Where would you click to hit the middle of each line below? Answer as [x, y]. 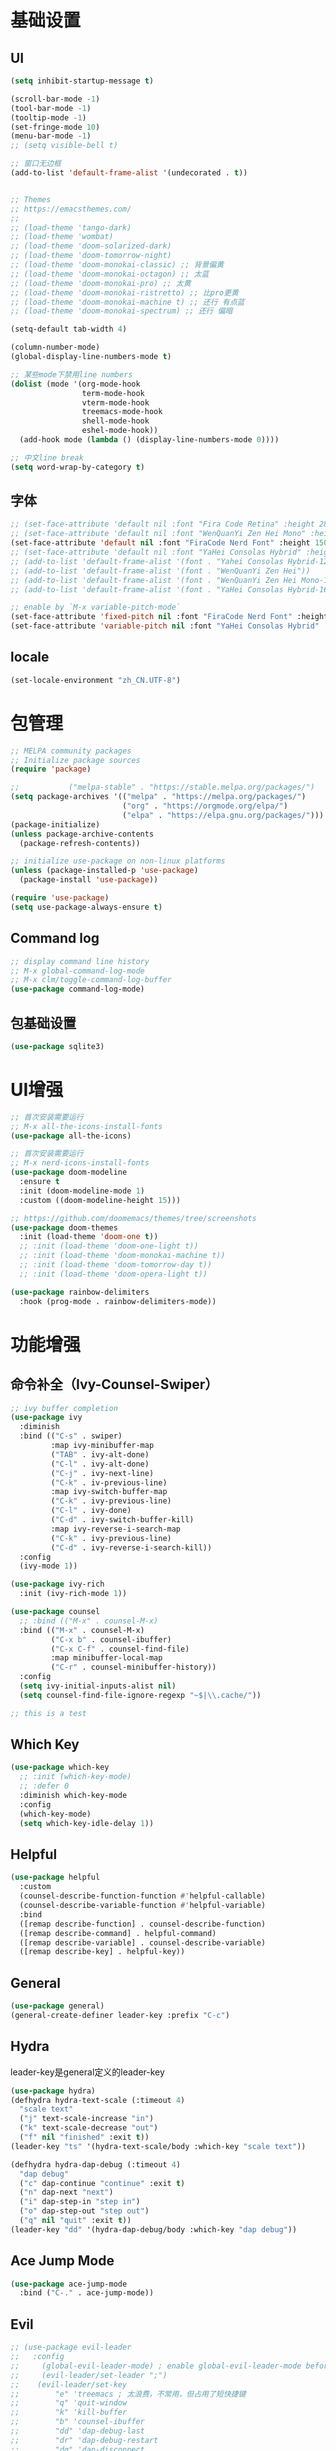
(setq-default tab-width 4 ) [69, 329]
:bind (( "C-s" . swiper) [71, 1436]
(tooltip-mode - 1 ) [48, 117]
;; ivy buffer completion [64, 1408]
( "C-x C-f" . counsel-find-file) [120, 1649]
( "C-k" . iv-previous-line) [109, 1482]
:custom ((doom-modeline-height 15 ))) [100, 1200]
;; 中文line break [47, 457]
